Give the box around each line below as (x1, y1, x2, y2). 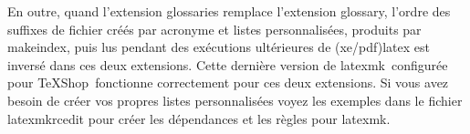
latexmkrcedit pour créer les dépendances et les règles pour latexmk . (7, 108, 391, 128)
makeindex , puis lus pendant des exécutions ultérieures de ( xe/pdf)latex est (7, 37, 430, 57)
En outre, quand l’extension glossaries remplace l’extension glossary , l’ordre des (7, 2, 451, 20)
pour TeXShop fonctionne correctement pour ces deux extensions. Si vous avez (7, 73, 449, 92)
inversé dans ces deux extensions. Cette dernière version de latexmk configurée (7, 55, 448, 74)
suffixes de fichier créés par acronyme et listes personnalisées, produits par (7, 19, 422, 38)
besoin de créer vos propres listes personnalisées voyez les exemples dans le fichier (7, 90, 463, 109)
